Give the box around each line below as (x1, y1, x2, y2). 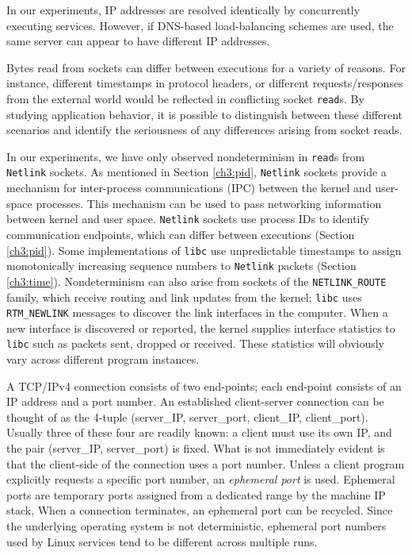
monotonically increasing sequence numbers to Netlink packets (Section (6, 257, 357, 274)
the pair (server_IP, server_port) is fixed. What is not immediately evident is (6, 440, 385, 457)
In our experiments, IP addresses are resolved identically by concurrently (6, 2, 360, 17)
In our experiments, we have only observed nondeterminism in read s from (6, 148, 365, 164)
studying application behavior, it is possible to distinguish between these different (6, 106, 402, 122)
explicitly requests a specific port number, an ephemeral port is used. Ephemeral (6, 471, 395, 488)
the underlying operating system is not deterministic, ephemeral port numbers (6, 518, 387, 534)
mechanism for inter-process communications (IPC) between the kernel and (6, 179, 372, 196)
